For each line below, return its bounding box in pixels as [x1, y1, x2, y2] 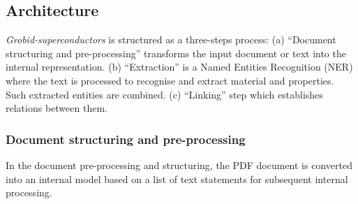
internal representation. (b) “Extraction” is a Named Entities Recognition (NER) [6, 59, 353, 74]
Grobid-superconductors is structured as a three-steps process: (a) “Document [6, 32, 336, 47]
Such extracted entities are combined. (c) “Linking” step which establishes [6, 87, 323, 101]
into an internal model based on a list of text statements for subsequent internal [6, 171, 348, 186]
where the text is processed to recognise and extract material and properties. [6, 73, 334, 87]
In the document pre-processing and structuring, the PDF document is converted [6, 157, 352, 172]
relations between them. [6, 101, 107, 115]
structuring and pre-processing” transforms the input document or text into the [6, 45, 346, 60]
